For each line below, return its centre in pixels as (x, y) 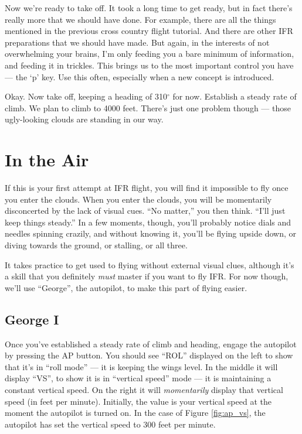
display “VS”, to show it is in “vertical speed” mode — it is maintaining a (138, 378)
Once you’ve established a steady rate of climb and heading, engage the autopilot (151, 344)
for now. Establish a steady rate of (235, 96)
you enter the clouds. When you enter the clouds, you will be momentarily (138, 199)
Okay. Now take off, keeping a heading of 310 (86, 96)
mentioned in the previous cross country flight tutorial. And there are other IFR (149, 31)
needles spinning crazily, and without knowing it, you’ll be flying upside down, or (150, 233)
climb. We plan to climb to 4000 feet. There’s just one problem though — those (148, 107)
